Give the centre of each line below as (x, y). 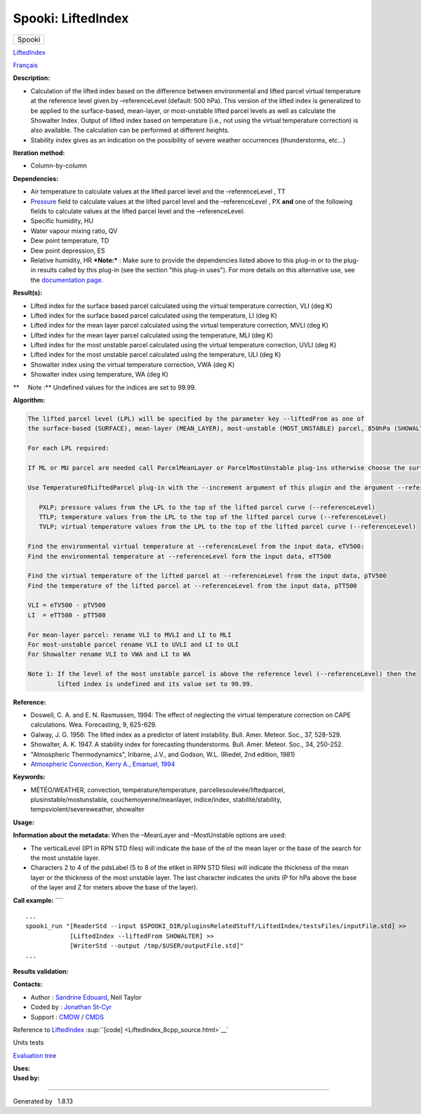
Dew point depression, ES (68, 250)
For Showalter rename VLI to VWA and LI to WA (109, 655)
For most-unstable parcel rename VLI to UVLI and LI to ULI (133, 645)
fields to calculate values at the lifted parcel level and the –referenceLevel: (138, 211)
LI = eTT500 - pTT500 (67, 615)
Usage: (24, 822)
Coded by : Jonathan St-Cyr (71, 1007)
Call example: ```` (38, 900)
